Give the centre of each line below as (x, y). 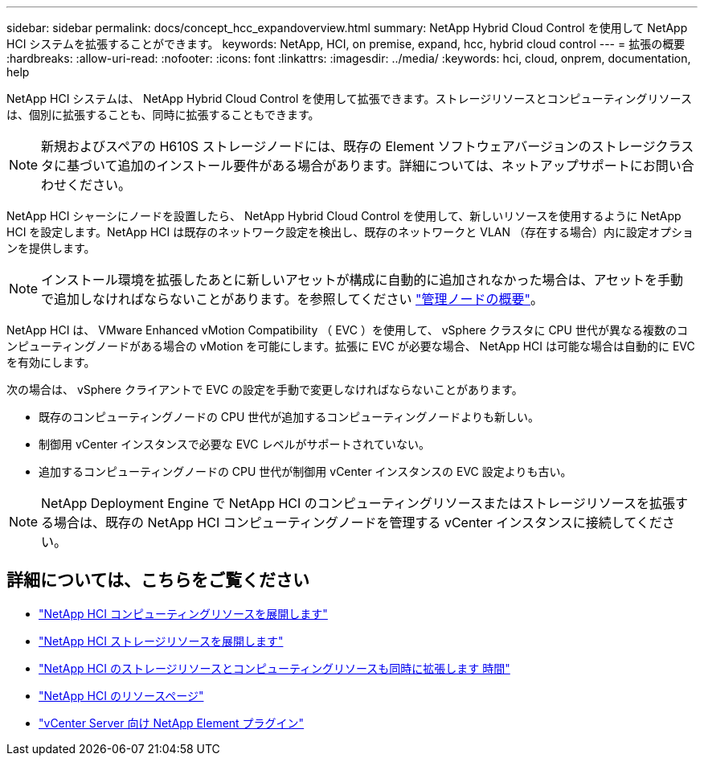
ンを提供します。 (51, 248)
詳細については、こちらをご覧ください (158, 580)
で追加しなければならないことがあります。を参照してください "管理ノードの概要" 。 (292, 299)
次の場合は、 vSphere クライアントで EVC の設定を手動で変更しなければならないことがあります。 (265, 389)
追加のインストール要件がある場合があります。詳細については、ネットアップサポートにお (387, 166)
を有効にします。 (51, 362)
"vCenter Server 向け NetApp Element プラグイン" (172, 723)
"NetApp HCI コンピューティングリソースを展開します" (183, 613)
